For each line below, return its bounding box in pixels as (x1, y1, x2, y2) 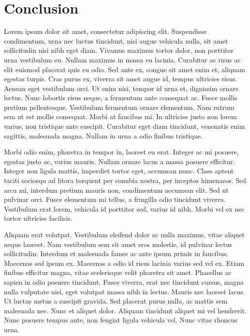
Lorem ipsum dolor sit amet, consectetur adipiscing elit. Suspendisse (4, 26, 206, 36)
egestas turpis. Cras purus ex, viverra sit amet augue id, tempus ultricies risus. (4, 74, 237, 84)
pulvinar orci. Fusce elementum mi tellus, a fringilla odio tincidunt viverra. (4, 194, 226, 204)
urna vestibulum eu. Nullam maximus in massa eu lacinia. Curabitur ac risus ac (4, 54, 241, 64)
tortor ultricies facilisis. (4, 213, 73, 223)
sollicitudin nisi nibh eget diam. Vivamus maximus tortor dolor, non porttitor (4, 45, 234, 55)
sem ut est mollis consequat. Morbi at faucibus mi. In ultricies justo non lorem (4, 111, 237, 122)
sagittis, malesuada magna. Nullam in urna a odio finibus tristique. (4, 130, 203, 140)
